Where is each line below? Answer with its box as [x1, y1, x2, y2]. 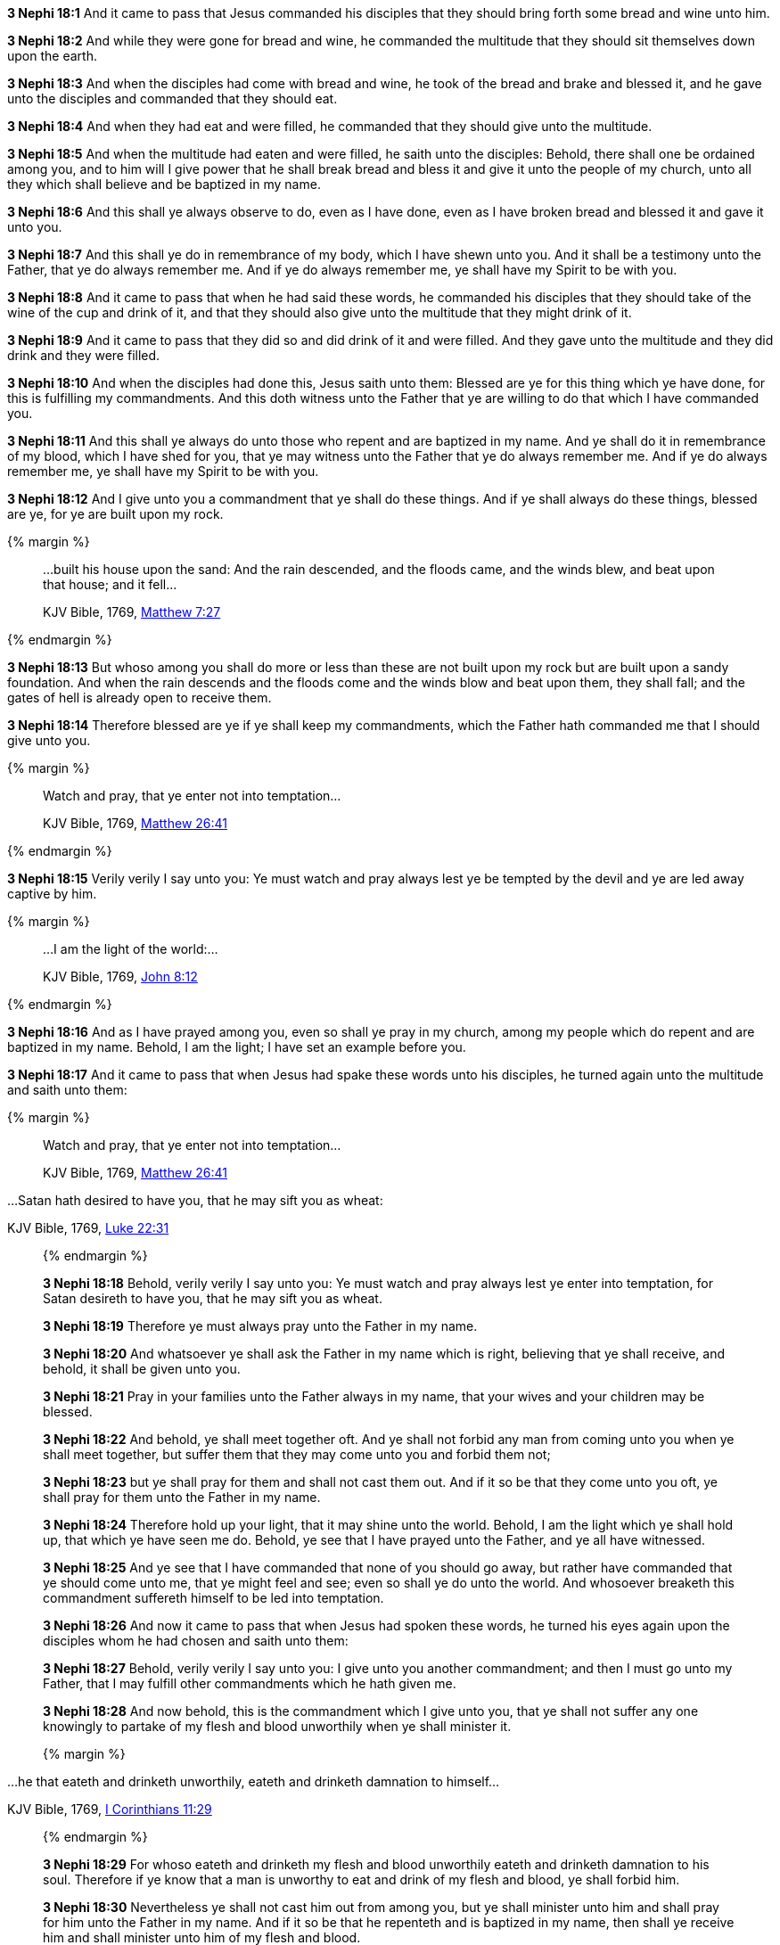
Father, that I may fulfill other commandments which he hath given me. [43, 1676, 456, 1691]
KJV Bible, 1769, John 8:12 [43, 969, 198, 984]
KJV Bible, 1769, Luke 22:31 [7, 1220, 169, 1235]
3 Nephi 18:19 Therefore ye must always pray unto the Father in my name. [43, 1318, 478, 1334]
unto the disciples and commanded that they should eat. [7, 91, 338, 106]
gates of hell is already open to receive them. [7, 690, 272, 705]
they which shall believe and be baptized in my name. [7, 176, 321, 192]
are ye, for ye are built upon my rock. [7, 506, 224, 521]
